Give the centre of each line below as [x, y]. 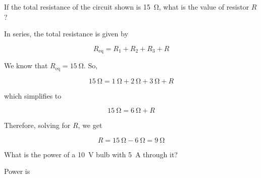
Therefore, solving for [37, 125]
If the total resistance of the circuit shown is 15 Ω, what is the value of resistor [127, 7]
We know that [26, 65]
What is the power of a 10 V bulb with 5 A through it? [91, 154]
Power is [17, 171]
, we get [90, 125]
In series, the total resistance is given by [66, 34]
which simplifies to [33, 95]
